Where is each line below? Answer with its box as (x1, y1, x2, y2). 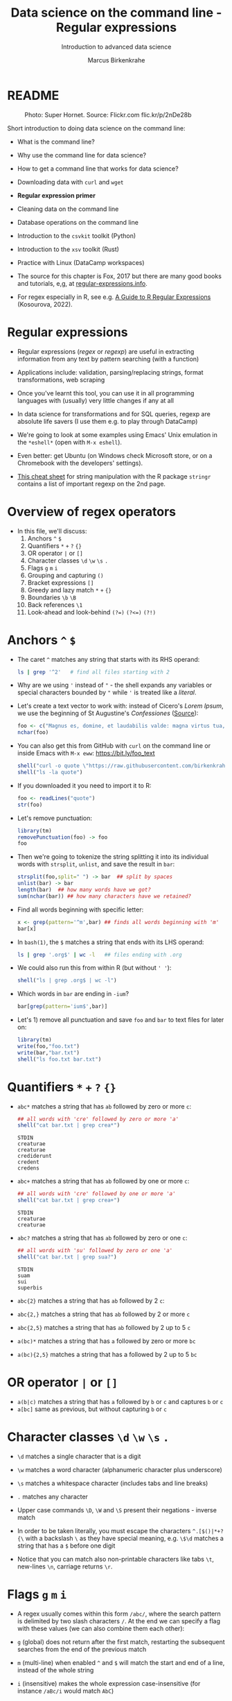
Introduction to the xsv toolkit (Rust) (17, 245, 120, 253)
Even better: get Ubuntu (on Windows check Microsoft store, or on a (17, 451, 213, 459)
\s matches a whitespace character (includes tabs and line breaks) (17, 1479, 208, 1487)
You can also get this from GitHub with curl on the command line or (17, 742, 211, 750)
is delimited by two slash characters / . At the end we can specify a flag (17, 1616, 220, 1625)
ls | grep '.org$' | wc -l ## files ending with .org (17, 951, 182, 958)
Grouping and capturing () (27, 571, 104, 579)
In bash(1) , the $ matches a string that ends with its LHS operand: (17, 938, 204, 946)
